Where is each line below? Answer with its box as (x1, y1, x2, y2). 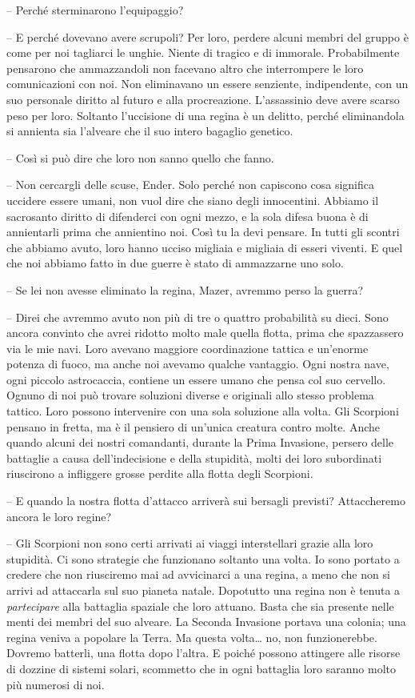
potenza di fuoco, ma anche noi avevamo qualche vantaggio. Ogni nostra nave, (6, 355, 389, 372)
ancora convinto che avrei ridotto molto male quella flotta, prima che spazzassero (6, 324, 404, 341)
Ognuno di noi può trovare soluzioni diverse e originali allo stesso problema (6, 387, 374, 403)
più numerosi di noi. (6, 676, 105, 692)
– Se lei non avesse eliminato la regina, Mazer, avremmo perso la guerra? (6, 281, 364, 298)
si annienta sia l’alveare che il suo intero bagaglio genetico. (6, 122, 293, 139)
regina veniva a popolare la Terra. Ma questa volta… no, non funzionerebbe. (6, 628, 377, 645)
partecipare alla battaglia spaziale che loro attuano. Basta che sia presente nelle (6, 597, 394, 614)
